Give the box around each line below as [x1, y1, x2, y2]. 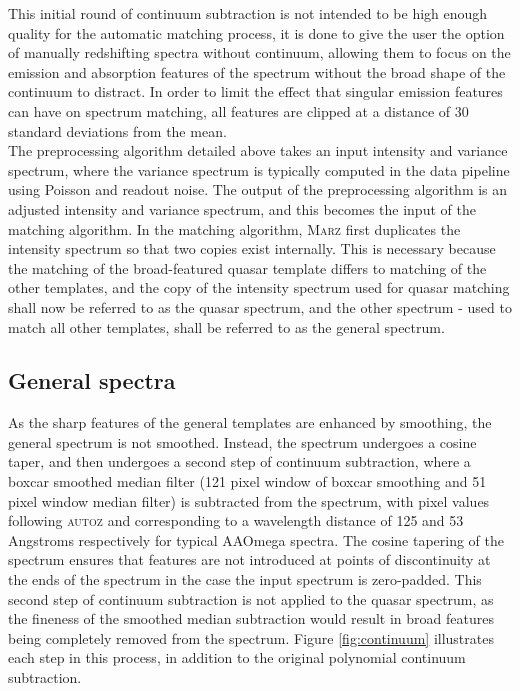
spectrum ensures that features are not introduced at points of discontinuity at [8, 549, 491, 570]
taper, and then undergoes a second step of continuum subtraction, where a [8, 451, 471, 472]
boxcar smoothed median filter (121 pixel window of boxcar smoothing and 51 [8, 471, 487, 492]
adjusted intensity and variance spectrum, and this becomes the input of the [8, 198, 476, 219]
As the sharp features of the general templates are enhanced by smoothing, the [8, 412, 492, 433]
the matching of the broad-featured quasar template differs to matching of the [8, 257, 487, 278]
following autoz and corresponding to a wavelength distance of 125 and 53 [8, 510, 464, 531]
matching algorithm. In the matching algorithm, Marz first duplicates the [8, 218, 461, 239]
